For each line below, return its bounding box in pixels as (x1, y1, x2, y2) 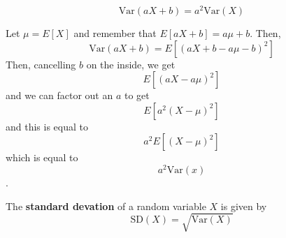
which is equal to (6, 150, 78, 165)
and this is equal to (6, 119, 88, 133)
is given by (220, 198, 267, 213)
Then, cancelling (6, 57, 76, 71)
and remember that (73, 26, 157, 40)
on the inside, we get (86, 57, 176, 71)
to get (124, 88, 150, 103)
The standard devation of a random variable (6, 198, 206, 213)
